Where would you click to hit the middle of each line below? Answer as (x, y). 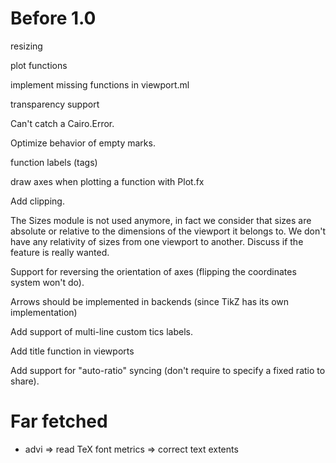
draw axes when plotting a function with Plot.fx (107, 181)
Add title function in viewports (72, 351)
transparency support (55, 104)
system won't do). (47, 282)
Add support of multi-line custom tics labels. (101, 331)
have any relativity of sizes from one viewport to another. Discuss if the (157, 241)
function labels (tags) (54, 162)
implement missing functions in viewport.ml (100, 84)
